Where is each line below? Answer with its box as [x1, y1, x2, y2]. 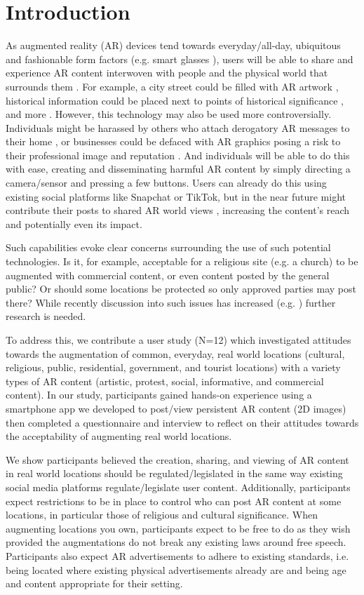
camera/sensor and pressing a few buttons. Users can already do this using [6, 175, 327, 190]
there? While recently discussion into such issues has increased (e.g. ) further [6, 295, 336, 309]
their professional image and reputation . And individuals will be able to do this [6, 147, 350, 162]
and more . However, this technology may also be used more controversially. [6, 107, 332, 121]
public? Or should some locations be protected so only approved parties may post [6, 281, 356, 296]
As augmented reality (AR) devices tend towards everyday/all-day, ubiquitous [6, 38, 341, 53]
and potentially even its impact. [6, 216, 142, 231]
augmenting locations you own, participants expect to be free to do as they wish [6, 521, 351, 535]
